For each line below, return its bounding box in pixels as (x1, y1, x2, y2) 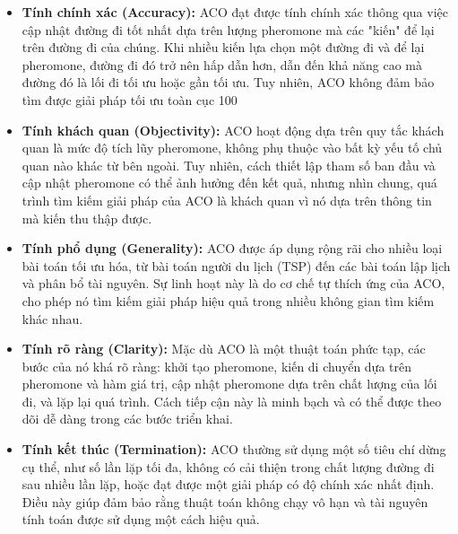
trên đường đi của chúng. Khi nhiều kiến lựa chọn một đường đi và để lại (22, 38, 425, 57)
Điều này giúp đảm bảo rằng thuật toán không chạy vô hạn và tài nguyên (22, 492, 428, 511)
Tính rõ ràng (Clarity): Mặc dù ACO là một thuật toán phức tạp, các (22, 339, 426, 358)
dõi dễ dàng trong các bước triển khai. (22, 409, 233, 428)
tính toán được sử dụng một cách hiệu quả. (22, 510, 260, 529)
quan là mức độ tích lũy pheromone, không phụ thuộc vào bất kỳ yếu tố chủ (22, 138, 443, 157)
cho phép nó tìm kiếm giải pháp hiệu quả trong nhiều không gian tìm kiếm (22, 291, 435, 310)
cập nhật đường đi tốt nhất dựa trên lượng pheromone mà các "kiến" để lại (22, 20, 435, 39)
